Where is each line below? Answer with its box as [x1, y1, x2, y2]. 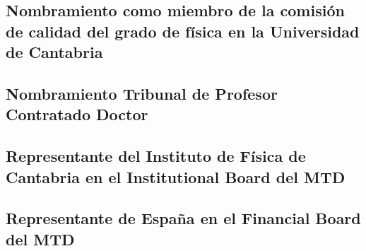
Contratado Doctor [6, 103, 148, 125]
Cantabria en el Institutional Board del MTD [6, 165, 346, 187]
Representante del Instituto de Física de [6, 145, 306, 167]
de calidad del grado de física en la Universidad [6, 20, 360, 42]
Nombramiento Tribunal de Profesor [6, 82, 278, 104]
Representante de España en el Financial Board [6, 207, 361, 229]
